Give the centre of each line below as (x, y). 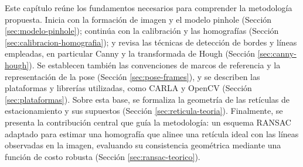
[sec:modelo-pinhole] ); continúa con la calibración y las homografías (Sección (142, 31)
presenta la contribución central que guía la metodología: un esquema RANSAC (148, 122)
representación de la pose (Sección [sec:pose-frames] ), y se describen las (132, 76)
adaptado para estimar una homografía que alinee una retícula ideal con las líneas (152, 133)
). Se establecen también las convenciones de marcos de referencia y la (155, 65)
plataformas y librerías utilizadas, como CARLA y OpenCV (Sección (128, 88)
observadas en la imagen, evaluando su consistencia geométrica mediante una (143, 145)
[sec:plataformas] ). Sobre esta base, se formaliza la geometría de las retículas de (147, 99)
